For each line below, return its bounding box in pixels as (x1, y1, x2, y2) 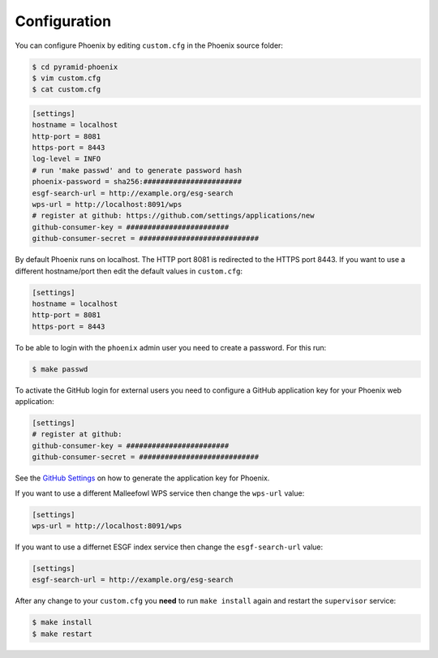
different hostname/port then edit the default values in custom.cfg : (15, 266, 243, 276)
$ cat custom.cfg (32, 85, 101, 94)
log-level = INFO (32, 154, 101, 164)
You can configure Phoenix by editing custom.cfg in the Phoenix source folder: (15, 41, 284, 50)
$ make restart (32, 629, 92, 639)
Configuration (15, 12, 112, 30)
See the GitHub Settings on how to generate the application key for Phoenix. (15, 473, 270, 483)
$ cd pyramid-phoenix (32, 62, 118, 71)
